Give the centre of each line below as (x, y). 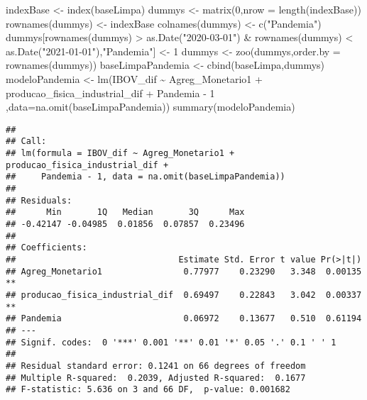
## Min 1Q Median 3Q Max (125, 212)
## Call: (26, 141)
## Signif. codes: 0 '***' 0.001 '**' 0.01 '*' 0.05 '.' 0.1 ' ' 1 (171, 342)
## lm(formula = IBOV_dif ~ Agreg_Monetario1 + (120, 154)
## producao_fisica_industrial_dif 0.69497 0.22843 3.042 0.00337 (184, 295)
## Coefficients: (46, 248)
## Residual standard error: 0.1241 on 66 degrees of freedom (156, 366)
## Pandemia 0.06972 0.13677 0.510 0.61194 (184, 319)
